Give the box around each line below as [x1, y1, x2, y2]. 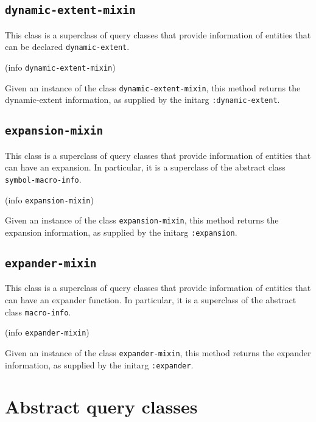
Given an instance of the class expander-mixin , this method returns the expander [5, 346, 311, 359]
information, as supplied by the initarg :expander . [5, 358, 194, 371]
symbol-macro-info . [5, 172, 82, 185]
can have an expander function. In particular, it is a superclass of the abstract [5, 293, 297, 306]
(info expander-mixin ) [5, 326, 90, 339]
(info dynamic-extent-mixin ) [5, 61, 116, 74]
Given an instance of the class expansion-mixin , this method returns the [5, 214, 279, 227]
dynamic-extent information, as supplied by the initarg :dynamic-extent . [5, 93, 280, 106]
